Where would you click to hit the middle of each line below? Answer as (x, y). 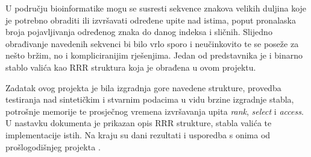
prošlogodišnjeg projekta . (53, 146)
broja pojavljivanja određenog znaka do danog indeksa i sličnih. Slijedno (139, 32)
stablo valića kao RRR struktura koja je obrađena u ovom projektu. (131, 67)
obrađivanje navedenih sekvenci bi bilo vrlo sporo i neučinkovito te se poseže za (152, 43)
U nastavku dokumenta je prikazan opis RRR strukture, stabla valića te (139, 123)
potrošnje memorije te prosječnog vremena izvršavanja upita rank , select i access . (155, 111)
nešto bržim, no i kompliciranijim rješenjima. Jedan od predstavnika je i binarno (154, 55)
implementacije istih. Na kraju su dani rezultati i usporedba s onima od (138, 134)
